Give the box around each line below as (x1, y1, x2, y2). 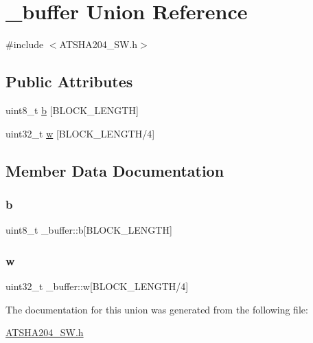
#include (5, 37, 44, 52)
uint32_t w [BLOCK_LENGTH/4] (5, 126, 155, 140)
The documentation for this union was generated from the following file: (5, 302, 308, 316)
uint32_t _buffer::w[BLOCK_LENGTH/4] (5, 278, 189, 293)
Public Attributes (5, 71, 133, 92)
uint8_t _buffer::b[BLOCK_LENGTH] (5, 223, 172, 237)
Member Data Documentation (5, 159, 224, 181)
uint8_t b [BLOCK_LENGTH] (5, 102, 139, 117)
